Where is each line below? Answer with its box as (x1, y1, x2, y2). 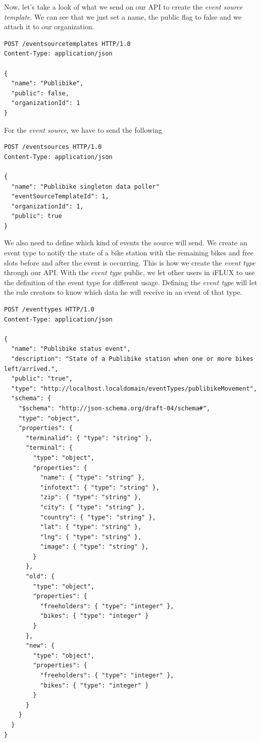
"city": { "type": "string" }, (40, 503, 145, 511)
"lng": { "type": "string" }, (40, 533, 142, 541)
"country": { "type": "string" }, (40, 513, 156, 521)
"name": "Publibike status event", (11, 345, 131, 353)
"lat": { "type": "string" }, (40, 523, 142, 531)
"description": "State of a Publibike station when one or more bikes (11, 355, 253, 362)
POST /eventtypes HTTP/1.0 (4, 306, 94, 313)
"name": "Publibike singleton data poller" (11, 183, 160, 190)
